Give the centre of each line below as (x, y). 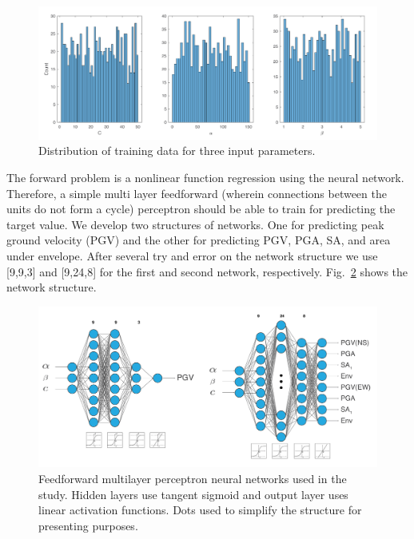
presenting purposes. (88, 525)
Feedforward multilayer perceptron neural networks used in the (193, 479)
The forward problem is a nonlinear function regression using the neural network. (205, 178)
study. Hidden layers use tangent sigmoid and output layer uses (193, 494)
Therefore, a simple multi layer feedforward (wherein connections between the (197, 193)
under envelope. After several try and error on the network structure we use (192, 256)
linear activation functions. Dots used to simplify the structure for (200, 510)
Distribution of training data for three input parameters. (177, 151)
